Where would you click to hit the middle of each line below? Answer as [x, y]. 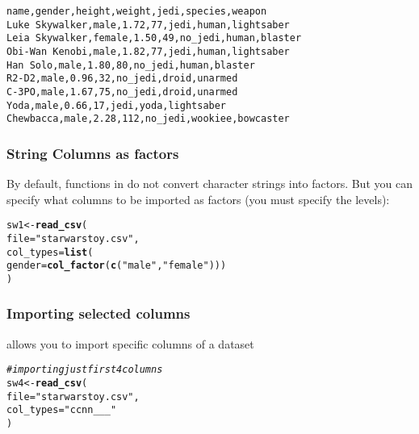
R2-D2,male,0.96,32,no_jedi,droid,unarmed [122, 79]
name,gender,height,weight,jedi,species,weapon [137, 11]
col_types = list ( [50, 252]
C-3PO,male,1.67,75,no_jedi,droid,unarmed [122, 92]
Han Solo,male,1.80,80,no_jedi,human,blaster [131, 65]
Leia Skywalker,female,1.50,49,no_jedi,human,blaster [154, 38]
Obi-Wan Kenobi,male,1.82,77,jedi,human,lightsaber [148, 51]
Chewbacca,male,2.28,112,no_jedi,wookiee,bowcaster [148, 119]
